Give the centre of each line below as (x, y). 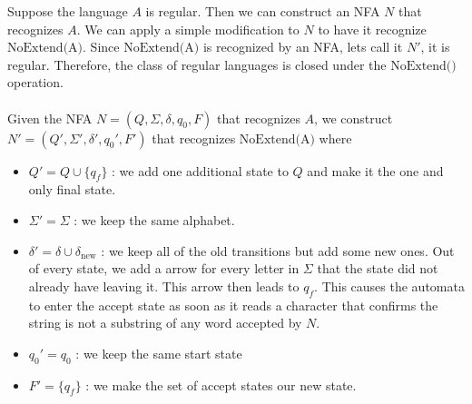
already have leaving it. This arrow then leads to (164, 286)
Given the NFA (50, 118)
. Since (101, 47)
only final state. (72, 189)
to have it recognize (372, 29)
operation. (35, 82)
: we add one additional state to (200, 170)
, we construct (354, 118)
